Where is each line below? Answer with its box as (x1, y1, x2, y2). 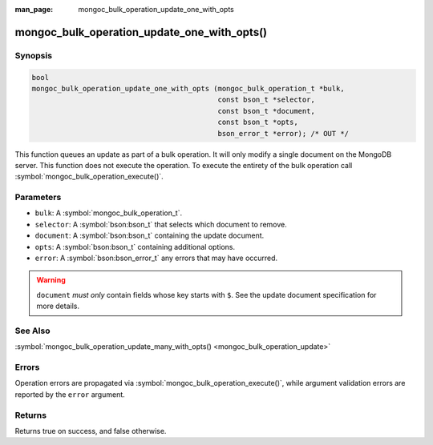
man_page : (14, 5, 54, 14)
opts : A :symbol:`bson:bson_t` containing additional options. (34, 242, 236, 251)
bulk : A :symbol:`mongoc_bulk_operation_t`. (34, 208, 183, 218)
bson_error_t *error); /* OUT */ (217, 129, 349, 138)
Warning (36, 275, 66, 285)
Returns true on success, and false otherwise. (14, 426, 167, 435)
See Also (14, 325, 51, 336)
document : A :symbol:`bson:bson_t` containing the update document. (34, 231, 265, 240)
